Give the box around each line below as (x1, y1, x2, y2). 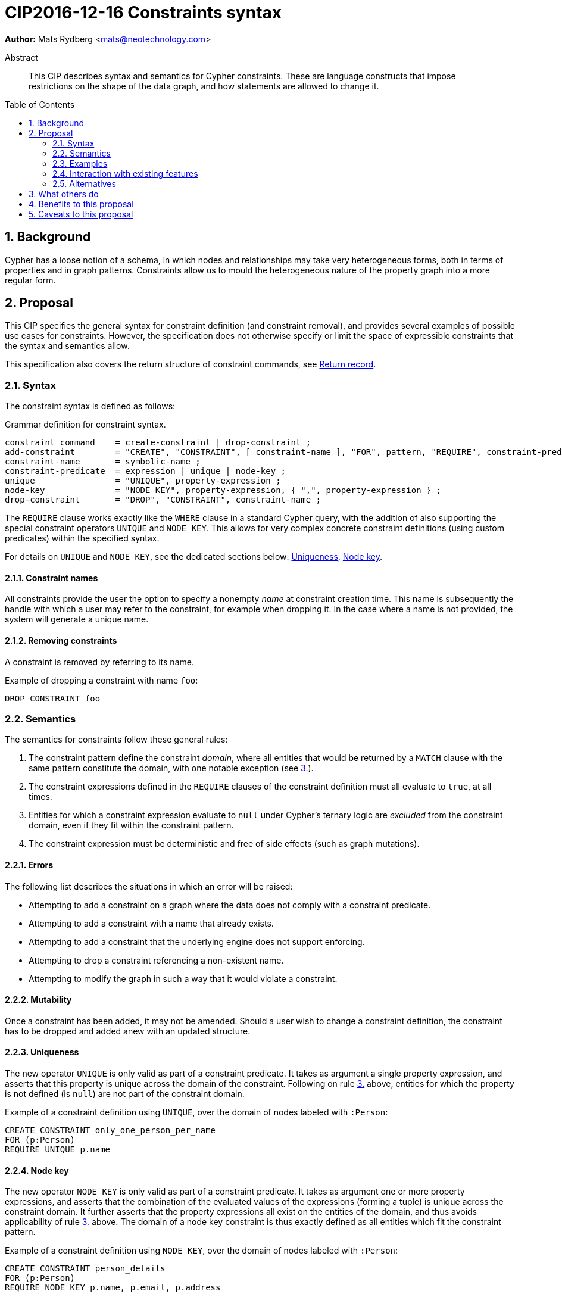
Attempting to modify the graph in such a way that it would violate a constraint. (29, 973, 338, 984)
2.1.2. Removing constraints (5, 635, 117, 646)
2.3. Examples (52, 158, 108, 169)
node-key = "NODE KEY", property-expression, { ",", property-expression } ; (5, 485, 442, 495)
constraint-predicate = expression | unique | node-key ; (5, 466, 286, 476)
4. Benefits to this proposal (29, 198, 134, 209)
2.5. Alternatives (52, 178, 116, 189)
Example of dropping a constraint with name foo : (5, 675, 198, 685)
